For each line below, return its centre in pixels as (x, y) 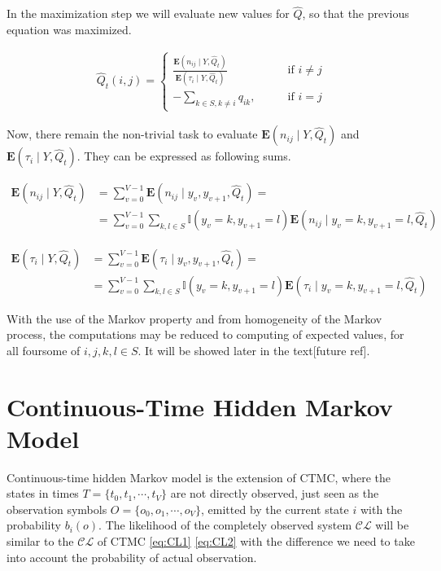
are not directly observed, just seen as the (275, 493)
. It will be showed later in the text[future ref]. (254, 350)
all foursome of (44, 350)
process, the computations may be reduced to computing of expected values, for (205, 334)
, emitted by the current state (275, 509)
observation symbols (57, 509)
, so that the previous (356, 13)
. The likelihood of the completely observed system (225, 525)
